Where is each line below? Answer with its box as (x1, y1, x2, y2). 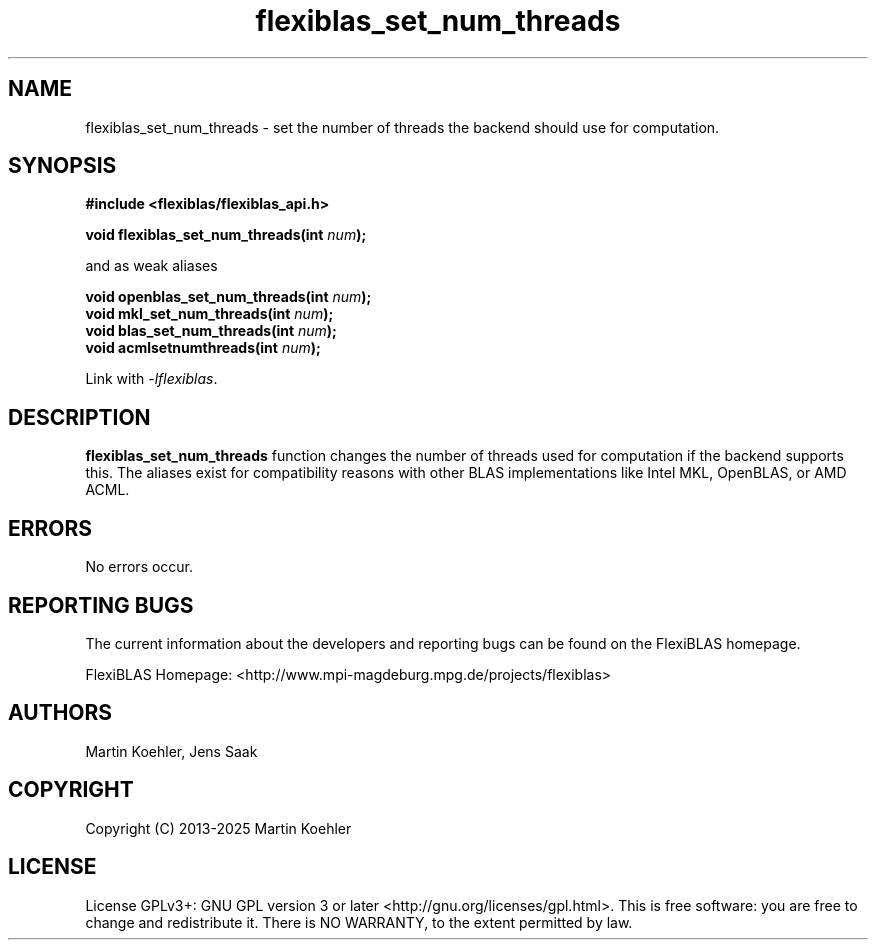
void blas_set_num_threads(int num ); (85, 322, 337, 340)
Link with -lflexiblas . (85, 370, 218, 388)
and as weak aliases (85, 257, 218, 275)
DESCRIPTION (8, 404, 151, 430)
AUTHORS (8, 700, 113, 726)
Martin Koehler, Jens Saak (85, 742, 258, 760)
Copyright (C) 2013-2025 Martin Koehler (85, 819, 352, 837)
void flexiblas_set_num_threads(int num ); (85, 226, 367, 244)
